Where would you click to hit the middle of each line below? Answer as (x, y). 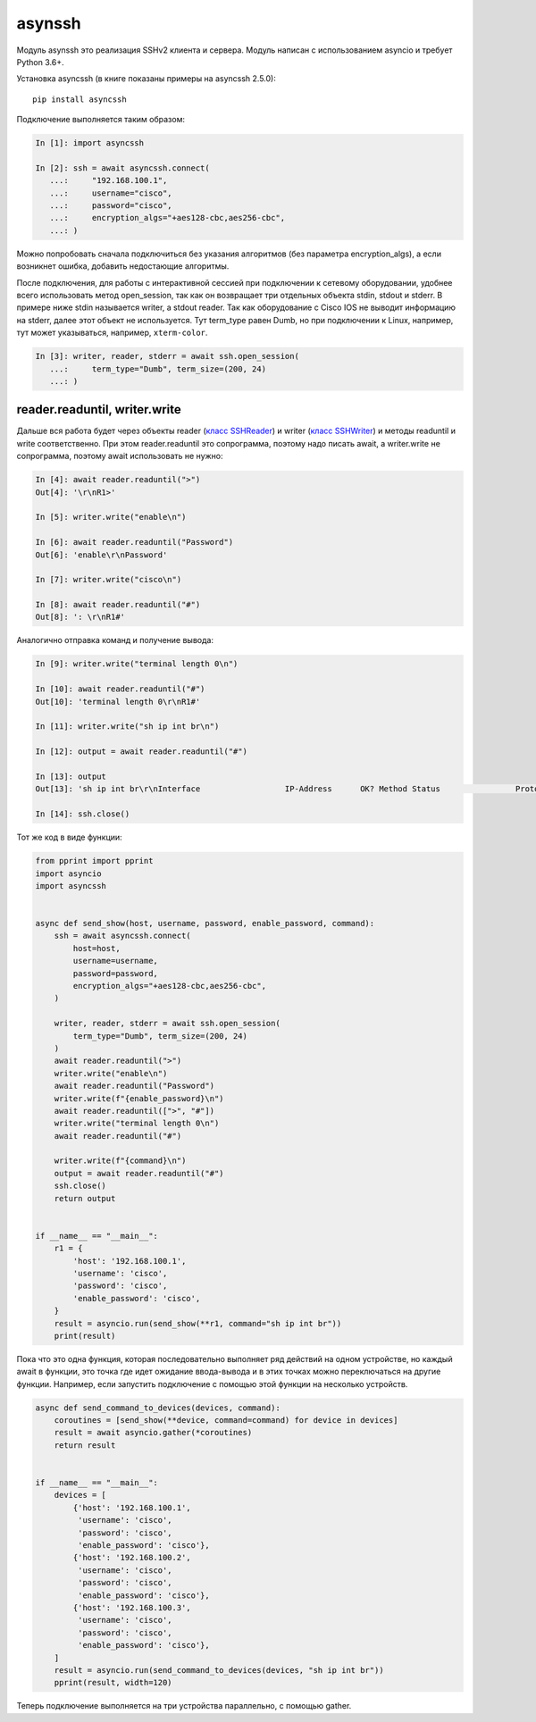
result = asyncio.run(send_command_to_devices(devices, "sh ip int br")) (219, 1670)
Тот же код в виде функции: (69, 837)
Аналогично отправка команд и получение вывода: (115, 640)
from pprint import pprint (94, 861)
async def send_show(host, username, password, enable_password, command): (205, 924)
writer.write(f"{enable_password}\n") (139, 1098)
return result (85, 1445)
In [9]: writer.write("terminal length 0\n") (137, 664)
